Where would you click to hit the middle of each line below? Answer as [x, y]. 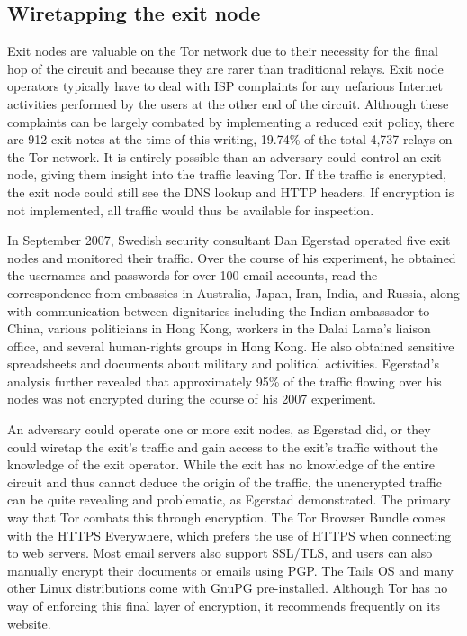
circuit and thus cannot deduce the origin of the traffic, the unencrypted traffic [225, 482]
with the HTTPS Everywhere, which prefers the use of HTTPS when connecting [229, 535]
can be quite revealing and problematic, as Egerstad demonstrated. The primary [229, 500]
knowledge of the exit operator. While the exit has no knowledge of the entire [221, 464]
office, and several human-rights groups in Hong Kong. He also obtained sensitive [231, 345]
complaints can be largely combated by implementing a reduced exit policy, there [231, 121]
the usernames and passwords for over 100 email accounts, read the [193, 275]
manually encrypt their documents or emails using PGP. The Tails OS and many [230, 570]
